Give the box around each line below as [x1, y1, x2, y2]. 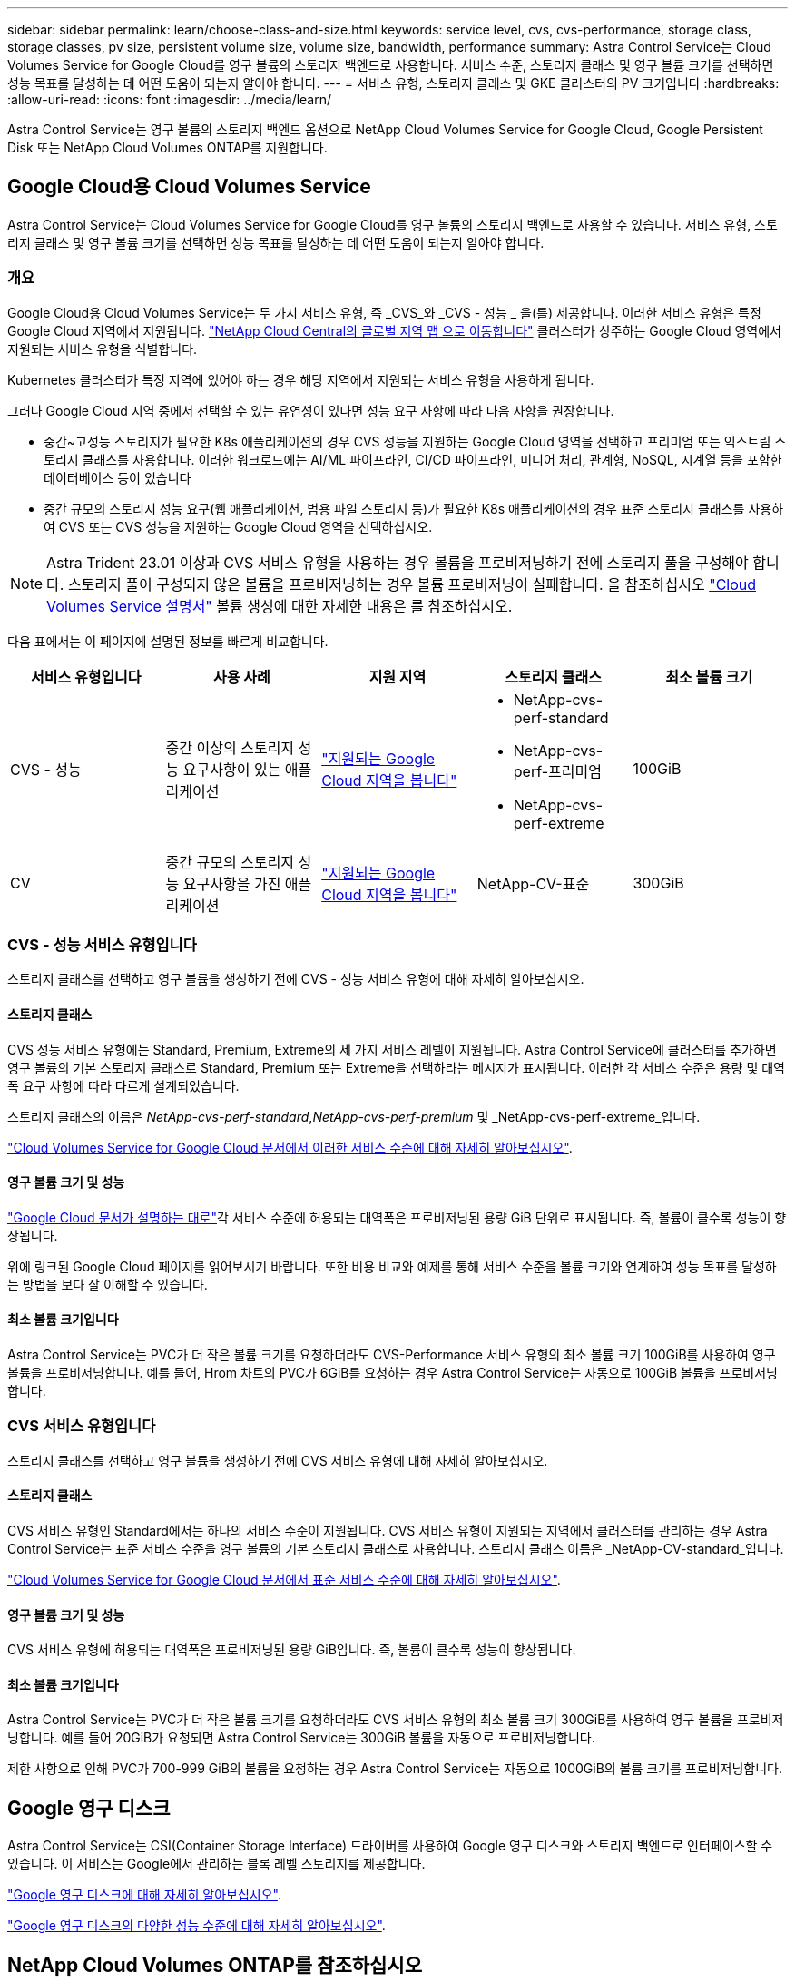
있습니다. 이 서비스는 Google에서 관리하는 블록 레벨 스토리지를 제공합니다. [7, 1856, 426, 1872]
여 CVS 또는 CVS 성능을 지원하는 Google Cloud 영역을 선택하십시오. [44, 518, 433, 535]
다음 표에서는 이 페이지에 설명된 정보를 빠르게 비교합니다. [7, 633, 329, 649]
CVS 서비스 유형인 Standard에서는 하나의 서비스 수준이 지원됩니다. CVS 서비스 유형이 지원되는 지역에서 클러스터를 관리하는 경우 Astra [7, 1522, 768, 1538]
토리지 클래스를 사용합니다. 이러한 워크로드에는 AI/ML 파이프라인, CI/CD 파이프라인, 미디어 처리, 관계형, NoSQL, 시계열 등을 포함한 [44, 451, 782, 467]
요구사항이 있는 [182, 760, 281, 779]
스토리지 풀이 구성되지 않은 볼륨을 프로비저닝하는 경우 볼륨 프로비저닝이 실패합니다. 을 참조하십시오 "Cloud [67, 574, 757, 594]
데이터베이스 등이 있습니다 [44, 469, 191, 486]
